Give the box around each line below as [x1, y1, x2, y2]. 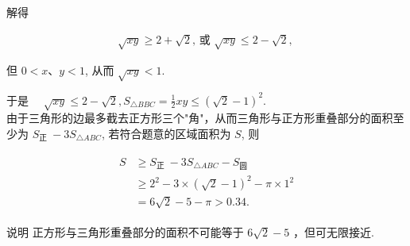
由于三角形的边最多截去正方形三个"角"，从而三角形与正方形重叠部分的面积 [6, 110, 393, 126]
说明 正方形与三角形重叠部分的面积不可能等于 [6, 223, 244, 240]
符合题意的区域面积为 [119, 125, 231, 142]
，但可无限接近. [292, 223, 374, 240]
